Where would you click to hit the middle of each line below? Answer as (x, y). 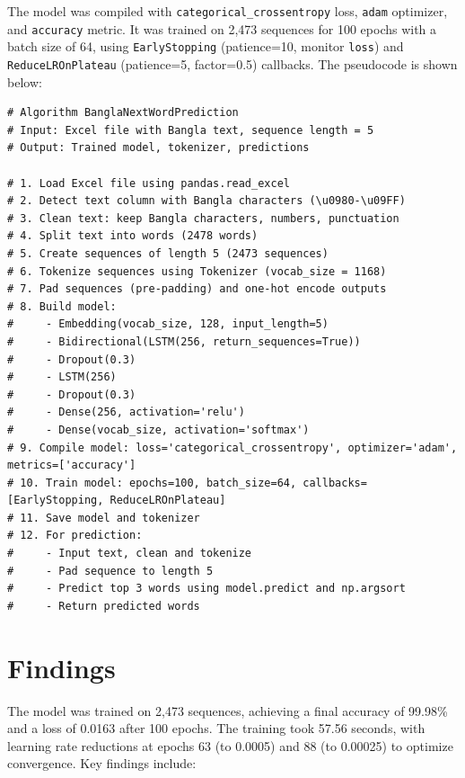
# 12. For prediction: (75, 536)
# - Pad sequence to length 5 (110, 571)
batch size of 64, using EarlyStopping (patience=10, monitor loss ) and (206, 46)
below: (25, 81)
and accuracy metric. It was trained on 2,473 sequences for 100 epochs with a (222, 28)
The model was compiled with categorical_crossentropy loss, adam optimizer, (228, 11)
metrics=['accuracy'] (72, 465)
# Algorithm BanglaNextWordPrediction (123, 113)
